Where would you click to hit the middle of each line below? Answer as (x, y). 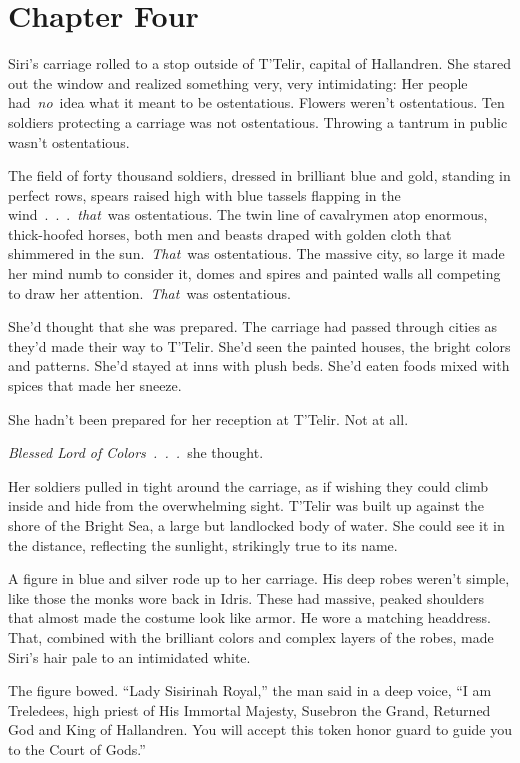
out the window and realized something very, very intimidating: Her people (238, 82)
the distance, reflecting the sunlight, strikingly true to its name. (203, 544)
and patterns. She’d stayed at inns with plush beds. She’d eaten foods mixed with (259, 365)
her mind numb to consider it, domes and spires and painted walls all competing (254, 273)
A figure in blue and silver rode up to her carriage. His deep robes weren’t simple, (259, 578)
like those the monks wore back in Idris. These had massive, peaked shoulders (246, 597)
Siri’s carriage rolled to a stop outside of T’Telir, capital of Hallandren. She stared (260, 63)
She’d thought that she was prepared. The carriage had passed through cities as (253, 326)
